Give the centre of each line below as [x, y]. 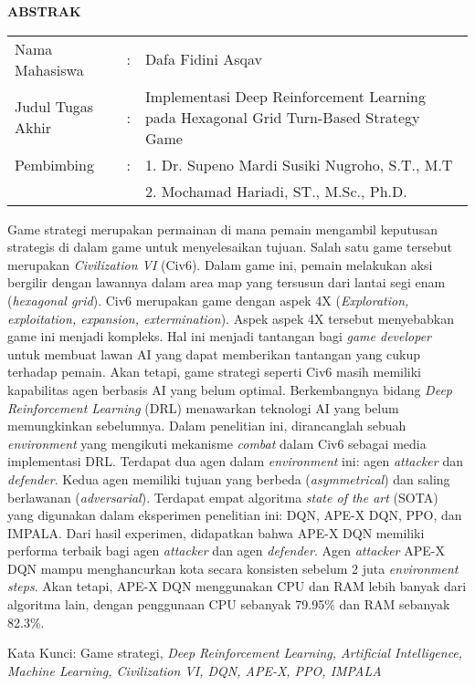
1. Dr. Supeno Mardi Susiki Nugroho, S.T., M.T [299, 164]
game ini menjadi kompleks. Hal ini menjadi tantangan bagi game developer [219, 336]
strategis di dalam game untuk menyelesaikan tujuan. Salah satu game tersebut [230, 247]
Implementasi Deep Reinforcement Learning [285, 96]
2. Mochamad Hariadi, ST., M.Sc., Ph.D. [276, 191]
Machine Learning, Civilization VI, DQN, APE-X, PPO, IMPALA [195, 670]
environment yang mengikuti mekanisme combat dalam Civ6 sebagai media [217, 443]
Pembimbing [54, 164]
